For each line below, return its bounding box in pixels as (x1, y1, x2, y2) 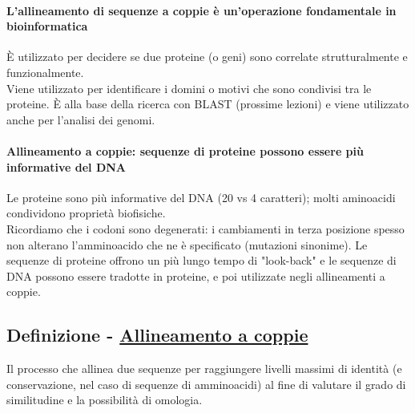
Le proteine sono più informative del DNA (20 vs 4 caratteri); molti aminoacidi (6, 188, 396, 205)
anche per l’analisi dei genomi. (6, 111, 155, 128)
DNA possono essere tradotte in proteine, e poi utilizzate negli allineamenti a (6, 267, 385, 284)
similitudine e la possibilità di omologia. (6, 391, 203, 408)
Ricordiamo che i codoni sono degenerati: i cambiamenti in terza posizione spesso (6, 220, 405, 237)
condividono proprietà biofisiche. (6, 204, 166, 221)
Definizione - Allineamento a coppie (6, 322, 308, 347)
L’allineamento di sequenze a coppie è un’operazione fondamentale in (6, 2, 397, 18)
